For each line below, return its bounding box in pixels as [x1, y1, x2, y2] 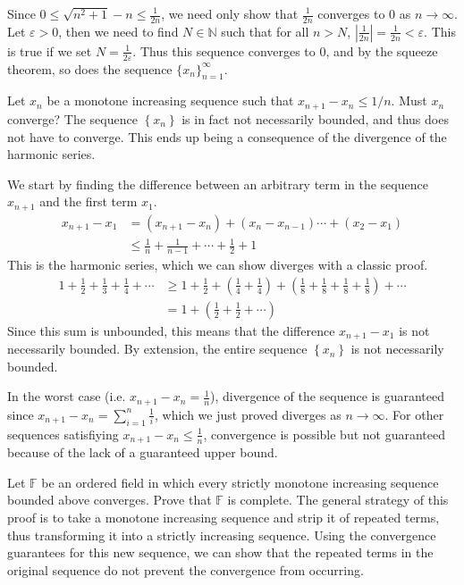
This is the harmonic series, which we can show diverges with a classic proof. [7, 255, 428, 274]
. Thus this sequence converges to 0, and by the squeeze [132, 41, 438, 60]
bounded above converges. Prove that [7, 490, 212, 509]
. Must [391, 91, 427, 110]
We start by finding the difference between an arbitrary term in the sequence [7, 174, 428, 193]
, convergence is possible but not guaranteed [203, 424, 445, 443]
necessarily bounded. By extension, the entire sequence [7, 339, 308, 358]
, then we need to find [58, 21, 179, 40]
